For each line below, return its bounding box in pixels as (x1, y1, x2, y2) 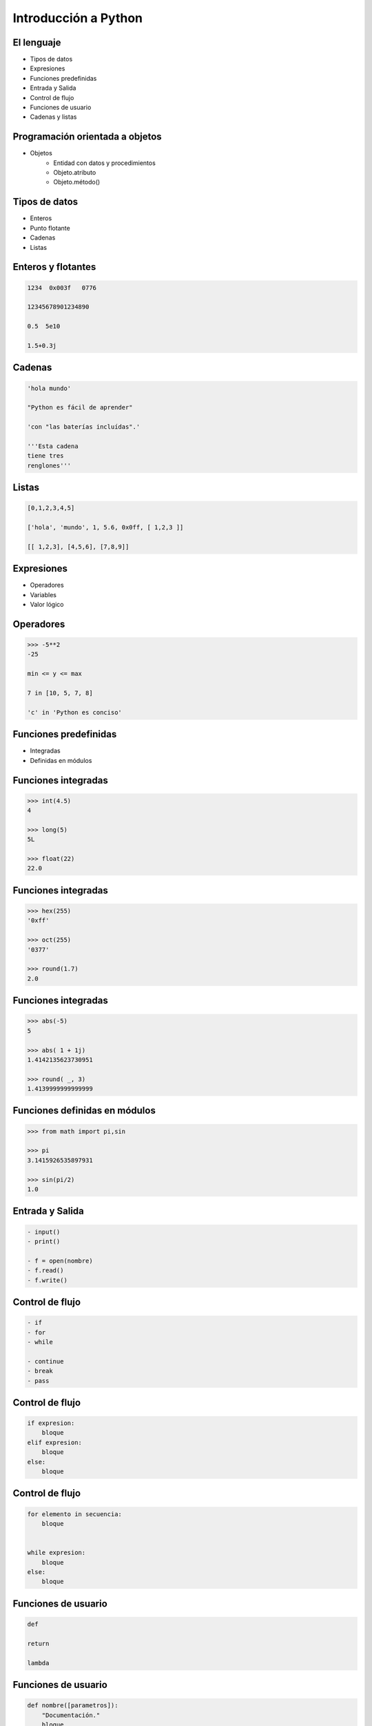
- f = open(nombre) (27, 1257, 93, 1265)
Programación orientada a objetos (12, 131, 162, 143)
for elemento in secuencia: (27, 1510, 122, 1518)
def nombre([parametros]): (27, 1702, 118, 1709)
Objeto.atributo (53, 168, 96, 177)
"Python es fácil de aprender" (27, 404, 134, 411)
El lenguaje (12, 37, 61, 48)
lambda (27, 1659, 50, 1667)
